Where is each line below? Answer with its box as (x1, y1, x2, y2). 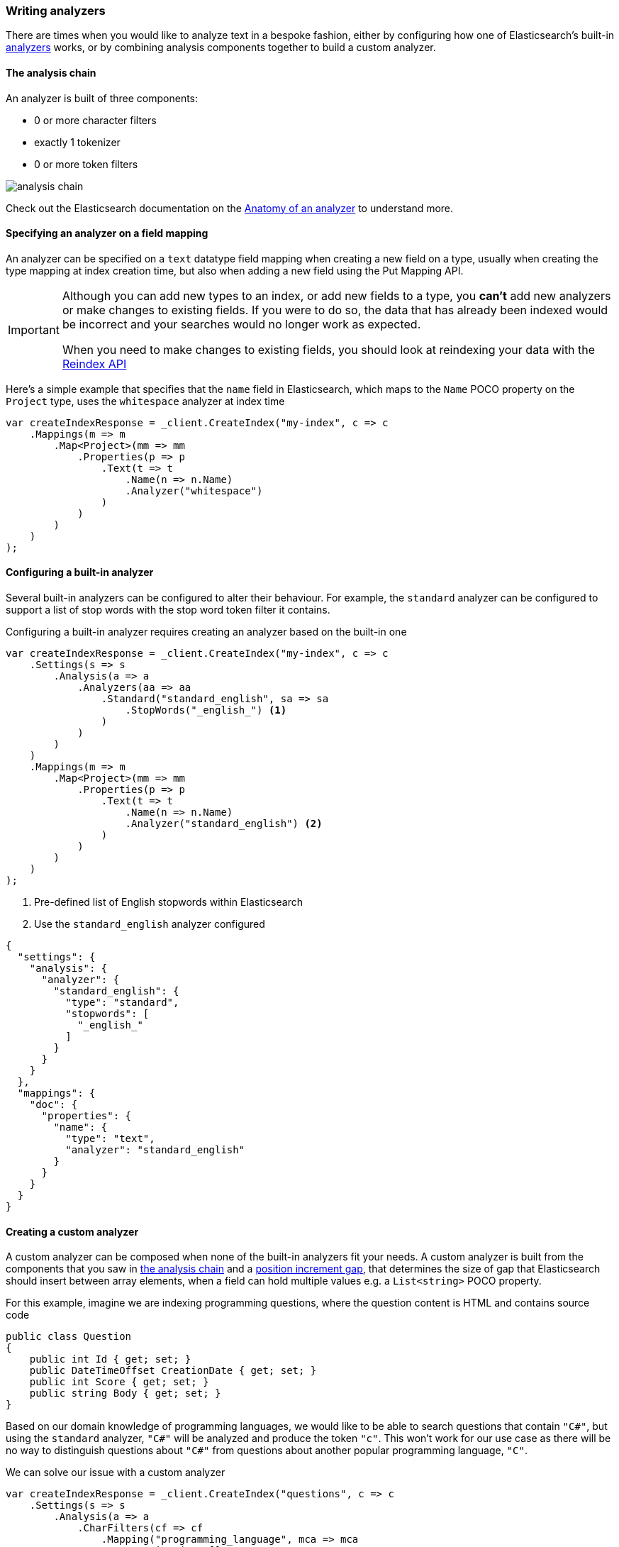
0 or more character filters (34, 113, 157, 126)
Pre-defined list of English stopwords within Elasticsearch (34, 896, 303, 909)
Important (8, 322, 60, 337)
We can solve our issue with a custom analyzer (6, 1466, 225, 1479)
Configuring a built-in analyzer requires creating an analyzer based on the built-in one (6, 626, 407, 638)
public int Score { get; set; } (29, 1376, 209, 1388)
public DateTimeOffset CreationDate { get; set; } (29, 1365, 317, 1377)
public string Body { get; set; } (29, 1387, 221, 1399)
